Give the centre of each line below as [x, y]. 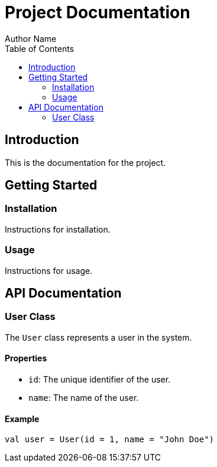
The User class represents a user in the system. [98, 337]
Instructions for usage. [49, 270]
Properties [26, 358]
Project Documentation [98, 12]
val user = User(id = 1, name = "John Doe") [110, 440]
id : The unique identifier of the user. [100, 379]
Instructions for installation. [58, 229]
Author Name [31, 38]
